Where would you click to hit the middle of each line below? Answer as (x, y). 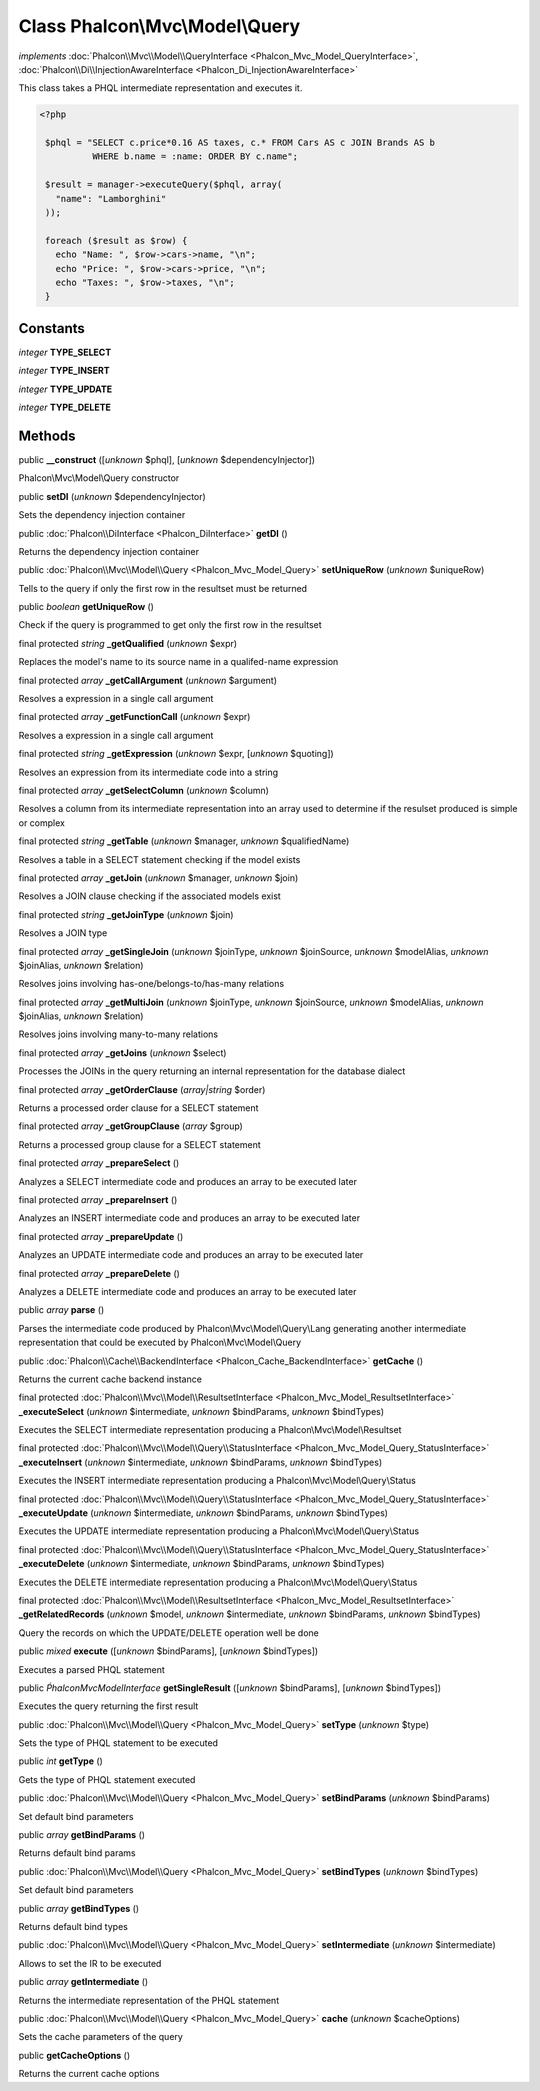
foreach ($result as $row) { (116, 240)
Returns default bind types (73, 1926)
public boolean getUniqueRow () (86, 607)
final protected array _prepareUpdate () (101, 1236)
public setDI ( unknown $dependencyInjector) (112, 496)
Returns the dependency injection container (109, 551)
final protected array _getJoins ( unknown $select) (122, 1052)
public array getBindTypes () (79, 1908)
